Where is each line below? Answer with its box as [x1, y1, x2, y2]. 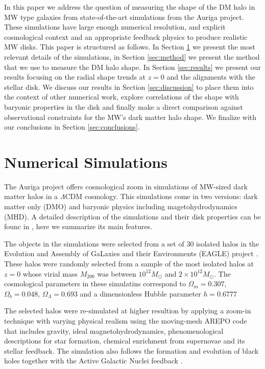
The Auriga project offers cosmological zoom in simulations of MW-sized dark [4, 181, 248, 191]
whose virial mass [22, 268, 78, 279]
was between [97, 268, 136, 279]
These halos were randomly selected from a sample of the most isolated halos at [4, 258, 254, 268]
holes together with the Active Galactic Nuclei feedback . [4, 355, 183, 366]
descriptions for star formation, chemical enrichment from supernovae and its [4, 335, 245, 346]
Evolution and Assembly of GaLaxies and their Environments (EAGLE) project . [4, 248, 258, 259]
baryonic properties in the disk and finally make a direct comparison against [4, 101, 243, 112]
